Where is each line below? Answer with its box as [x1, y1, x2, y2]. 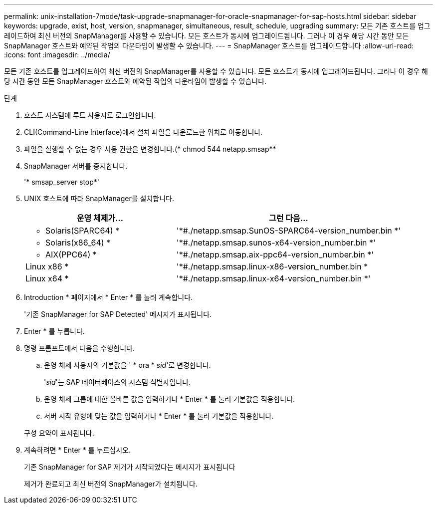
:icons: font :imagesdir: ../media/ [4, 50, 110, 59]
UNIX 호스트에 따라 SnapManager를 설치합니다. [24, 194, 174, 203]
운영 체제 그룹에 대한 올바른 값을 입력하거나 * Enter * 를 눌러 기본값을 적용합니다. [44, 395, 295, 403]
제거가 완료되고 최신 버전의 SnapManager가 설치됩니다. [24, 480, 198, 488]
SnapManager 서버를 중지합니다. [24, 162, 128, 170]
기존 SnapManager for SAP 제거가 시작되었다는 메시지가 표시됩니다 [24, 463, 235, 471]
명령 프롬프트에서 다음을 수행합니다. [24, 344, 135, 352]
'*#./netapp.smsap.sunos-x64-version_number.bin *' [176, 238, 376, 248]
